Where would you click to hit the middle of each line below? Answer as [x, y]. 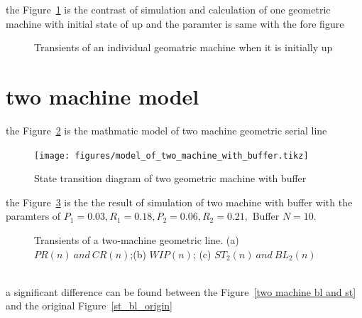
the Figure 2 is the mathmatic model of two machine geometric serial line [166, 130]
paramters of [33, 216]
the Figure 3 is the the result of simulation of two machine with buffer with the [179, 202]
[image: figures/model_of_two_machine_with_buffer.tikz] [171, 155]
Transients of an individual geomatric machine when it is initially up [183, 47]
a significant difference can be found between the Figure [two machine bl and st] [181, 291]
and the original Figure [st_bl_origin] [89, 306]
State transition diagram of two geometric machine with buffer [170, 178]
